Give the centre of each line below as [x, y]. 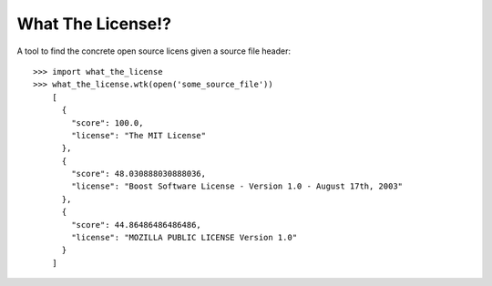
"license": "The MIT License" [139, 135]
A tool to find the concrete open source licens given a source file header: [154, 51]
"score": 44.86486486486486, [137, 225]
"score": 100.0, [108, 123]
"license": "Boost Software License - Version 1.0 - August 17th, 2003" [237, 186]
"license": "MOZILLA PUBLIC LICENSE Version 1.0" [184, 238]
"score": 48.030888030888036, [139, 174]
